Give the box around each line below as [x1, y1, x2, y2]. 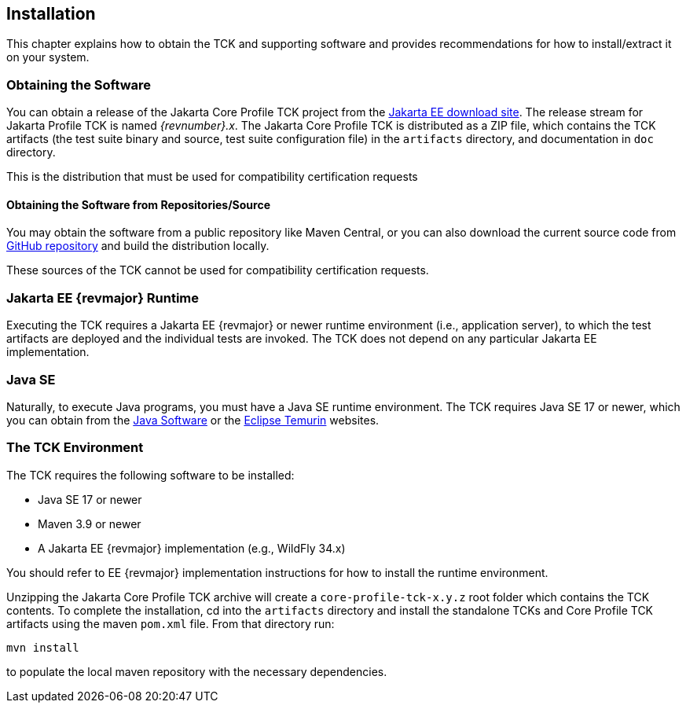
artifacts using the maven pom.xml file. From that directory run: [6, 616, 335, 630]
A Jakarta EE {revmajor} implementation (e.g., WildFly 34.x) [38, 541, 346, 555]
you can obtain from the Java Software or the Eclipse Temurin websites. [6, 413, 380, 427]
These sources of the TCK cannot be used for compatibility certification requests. [6, 263, 429, 277]
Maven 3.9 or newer [38, 516, 141, 531]
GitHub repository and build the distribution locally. [6, 239, 270, 253]
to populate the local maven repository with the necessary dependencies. [6, 664, 387, 678]
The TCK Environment [6, 439, 144, 456]
